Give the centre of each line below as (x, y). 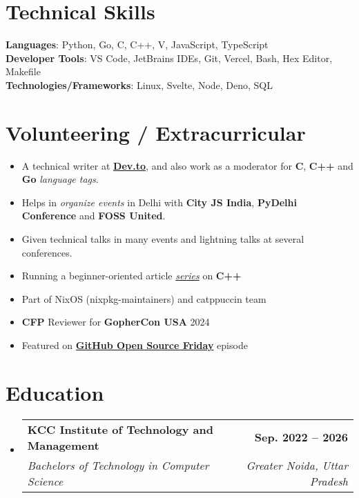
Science (45, 481)
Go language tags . (60, 179)
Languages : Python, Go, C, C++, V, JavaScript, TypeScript (137, 44)
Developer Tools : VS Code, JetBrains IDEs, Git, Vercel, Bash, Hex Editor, (169, 58)
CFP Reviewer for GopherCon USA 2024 (116, 322)
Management (63, 445)
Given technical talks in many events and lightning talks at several (163, 239)
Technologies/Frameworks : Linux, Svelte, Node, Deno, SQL (139, 84)
